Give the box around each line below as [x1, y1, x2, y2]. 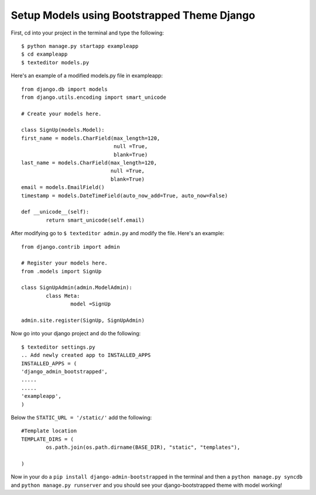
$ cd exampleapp [21, 51, 68, 58]
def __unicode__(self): [21, 208, 90, 215]
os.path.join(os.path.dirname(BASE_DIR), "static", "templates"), [46, 444, 241, 451]
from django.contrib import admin [21, 243, 120, 250]
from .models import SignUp [21, 268, 102, 274]
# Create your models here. [21, 110, 102, 117]
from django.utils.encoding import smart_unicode [21, 94, 167, 101]
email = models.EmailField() [21, 184, 105, 191]
